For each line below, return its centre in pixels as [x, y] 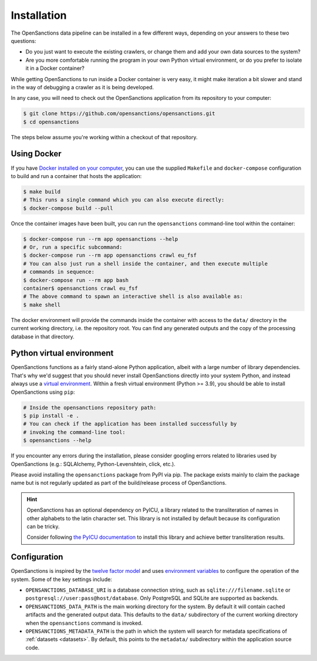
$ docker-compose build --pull [68, 208]
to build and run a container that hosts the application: [76, 176]
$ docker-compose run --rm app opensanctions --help [101, 239]
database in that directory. [43, 336]
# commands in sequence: [59, 272]
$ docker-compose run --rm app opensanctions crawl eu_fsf [110, 255]
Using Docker [36, 154]
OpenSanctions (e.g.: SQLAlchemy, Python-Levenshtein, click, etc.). [93, 464]
